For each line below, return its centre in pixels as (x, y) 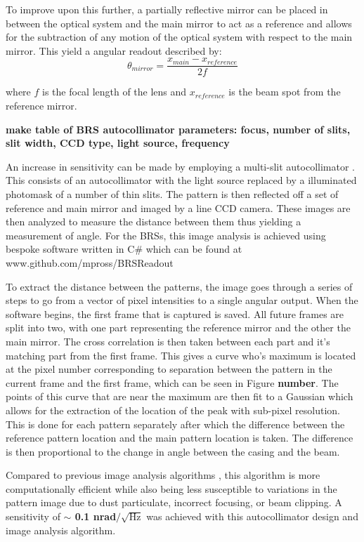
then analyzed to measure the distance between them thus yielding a (154, 222)
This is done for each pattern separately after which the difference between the (175, 424)
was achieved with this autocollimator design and (252, 516)
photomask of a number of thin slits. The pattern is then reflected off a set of (172, 194)
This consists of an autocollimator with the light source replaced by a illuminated (181, 180)
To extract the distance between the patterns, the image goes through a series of (179, 286)
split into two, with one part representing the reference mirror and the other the (178, 328)
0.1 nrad (96, 516)
